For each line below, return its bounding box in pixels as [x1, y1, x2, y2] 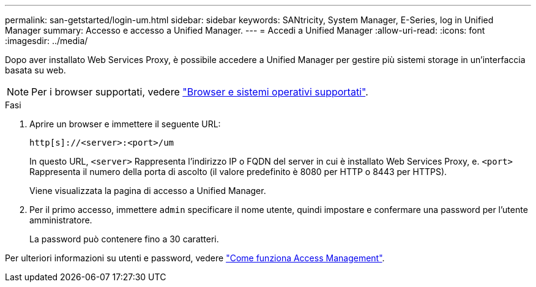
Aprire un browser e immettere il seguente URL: [29, 119, 221, 129]
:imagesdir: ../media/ [5, 35, 88, 46]
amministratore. [29, 215, 92, 225]
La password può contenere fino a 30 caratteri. [29, 234, 219, 244]
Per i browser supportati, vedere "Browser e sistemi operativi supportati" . [31, 86, 368, 98]
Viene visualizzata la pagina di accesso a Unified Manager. [29, 185, 266, 196]
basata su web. [5, 65, 66, 75]
